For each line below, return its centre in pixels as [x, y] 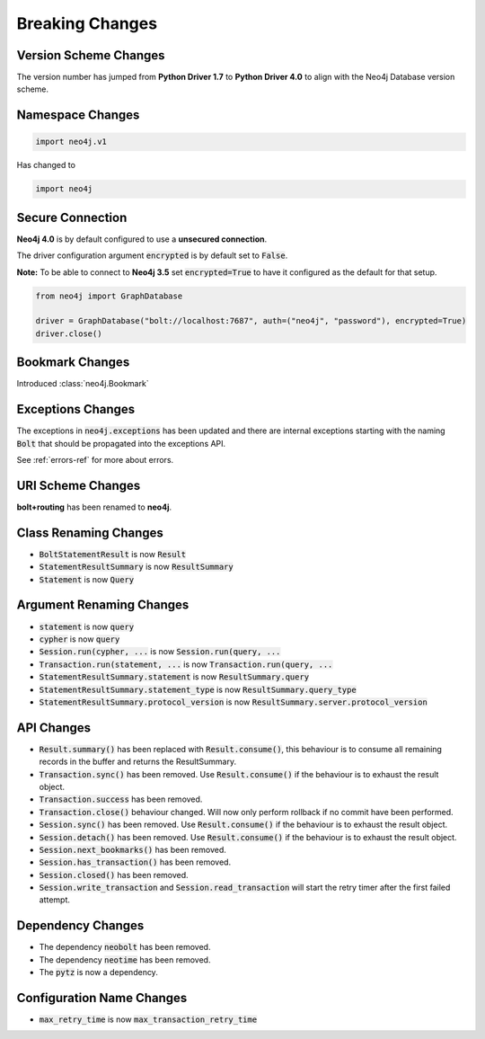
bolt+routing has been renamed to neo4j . [94, 507]
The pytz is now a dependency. [99, 972]
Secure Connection [72, 217]
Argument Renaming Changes [103, 605]
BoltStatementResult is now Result [113, 554]
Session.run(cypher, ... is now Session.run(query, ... [160, 652]
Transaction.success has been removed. [121, 799]
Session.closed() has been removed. [114, 875]
